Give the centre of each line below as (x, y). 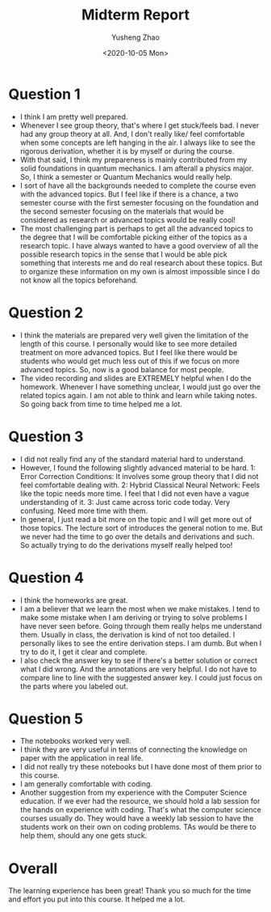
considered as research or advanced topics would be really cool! (128, 219)
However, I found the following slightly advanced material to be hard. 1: (138, 468)
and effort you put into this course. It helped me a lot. (97, 899)
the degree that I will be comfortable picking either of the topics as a (133, 237)
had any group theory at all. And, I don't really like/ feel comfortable (132, 134)
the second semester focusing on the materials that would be (122, 211)
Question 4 (46, 577)
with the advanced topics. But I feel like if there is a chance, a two (129, 194)
